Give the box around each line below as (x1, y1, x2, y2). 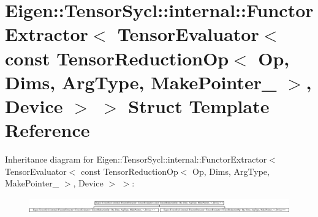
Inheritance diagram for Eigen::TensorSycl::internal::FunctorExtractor (5, 153, 267, 166)
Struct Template (128, 93, 270, 118)
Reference (5, 117, 90, 142)
